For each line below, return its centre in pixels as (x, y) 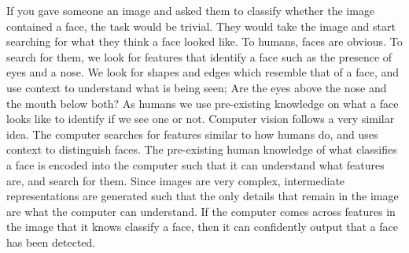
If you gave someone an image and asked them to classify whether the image (191, 10)
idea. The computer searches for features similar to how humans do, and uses (192, 134)
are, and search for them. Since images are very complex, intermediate (176, 180)
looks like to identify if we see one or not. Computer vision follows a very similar (201, 119)
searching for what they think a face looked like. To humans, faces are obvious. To (204, 41)
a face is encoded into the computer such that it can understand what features (195, 164)
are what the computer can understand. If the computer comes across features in (201, 211)
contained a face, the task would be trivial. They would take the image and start (201, 26)
